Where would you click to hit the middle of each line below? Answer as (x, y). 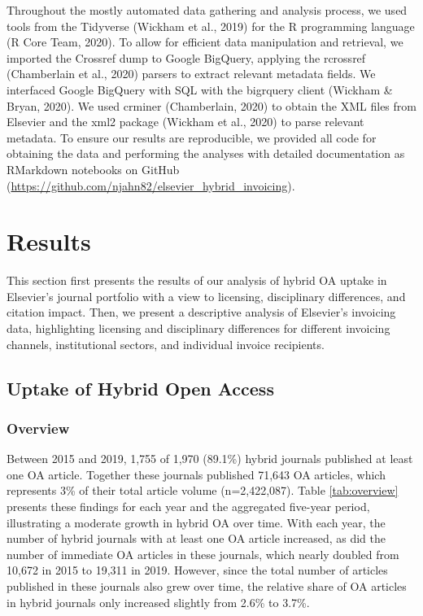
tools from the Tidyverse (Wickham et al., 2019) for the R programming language (211, 26)
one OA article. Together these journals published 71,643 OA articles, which (196, 474)
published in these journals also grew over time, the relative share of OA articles (207, 585)
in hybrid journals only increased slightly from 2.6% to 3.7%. (158, 602)
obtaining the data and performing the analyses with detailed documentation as (206, 153)
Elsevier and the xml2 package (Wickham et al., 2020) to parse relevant (185, 122)
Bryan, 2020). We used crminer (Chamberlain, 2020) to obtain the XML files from (211, 105)
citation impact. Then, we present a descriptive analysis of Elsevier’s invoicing (201, 312)
